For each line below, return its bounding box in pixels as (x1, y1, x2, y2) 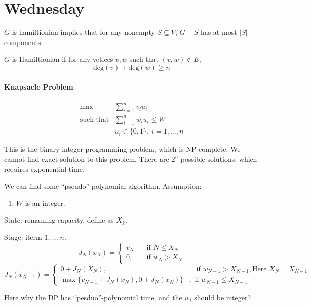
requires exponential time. (4, 163, 85, 174)
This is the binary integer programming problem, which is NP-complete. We (4, 144, 241, 154)
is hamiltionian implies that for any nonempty (12, 27, 155, 37)
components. (4, 36, 43, 47)
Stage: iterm (4, 231, 42, 242)
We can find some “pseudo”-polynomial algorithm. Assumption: (4, 181, 202, 191)
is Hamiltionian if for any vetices (12, 54, 113, 64)
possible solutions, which (180, 153, 257, 164)
